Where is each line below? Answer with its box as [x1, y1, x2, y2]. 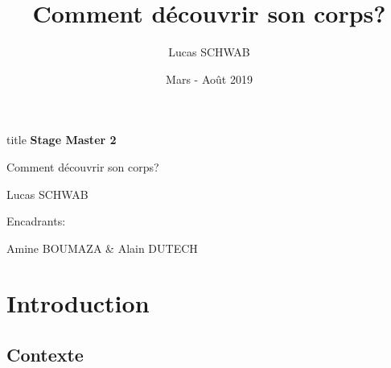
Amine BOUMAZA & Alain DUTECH [6, 239, 198, 256]
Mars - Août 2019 [166, 70, 253, 87]
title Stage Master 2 [6, 131, 117, 148]
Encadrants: [6, 213, 66, 229]
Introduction [6, 287, 150, 320]
